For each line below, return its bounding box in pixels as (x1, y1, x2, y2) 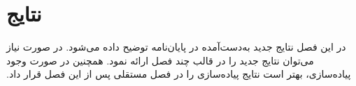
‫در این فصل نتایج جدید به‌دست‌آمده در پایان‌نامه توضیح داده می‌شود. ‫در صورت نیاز (6, 40, 346, 54)
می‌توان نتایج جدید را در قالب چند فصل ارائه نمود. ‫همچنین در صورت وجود (6, 53, 314, 67)
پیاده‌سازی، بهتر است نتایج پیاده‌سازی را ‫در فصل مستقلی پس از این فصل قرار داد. (6, 67, 351, 81)
